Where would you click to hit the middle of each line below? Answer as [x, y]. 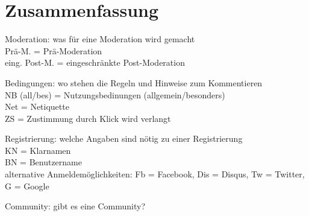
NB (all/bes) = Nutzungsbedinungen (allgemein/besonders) [115, 94]
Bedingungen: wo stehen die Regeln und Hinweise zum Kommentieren [134, 82]
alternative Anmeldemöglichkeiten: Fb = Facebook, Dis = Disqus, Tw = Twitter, [155, 174]
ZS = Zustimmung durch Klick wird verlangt [88, 118]
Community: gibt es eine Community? [75, 206]
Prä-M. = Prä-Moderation [54, 50]
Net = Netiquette [37, 106]
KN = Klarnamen [38, 150]
